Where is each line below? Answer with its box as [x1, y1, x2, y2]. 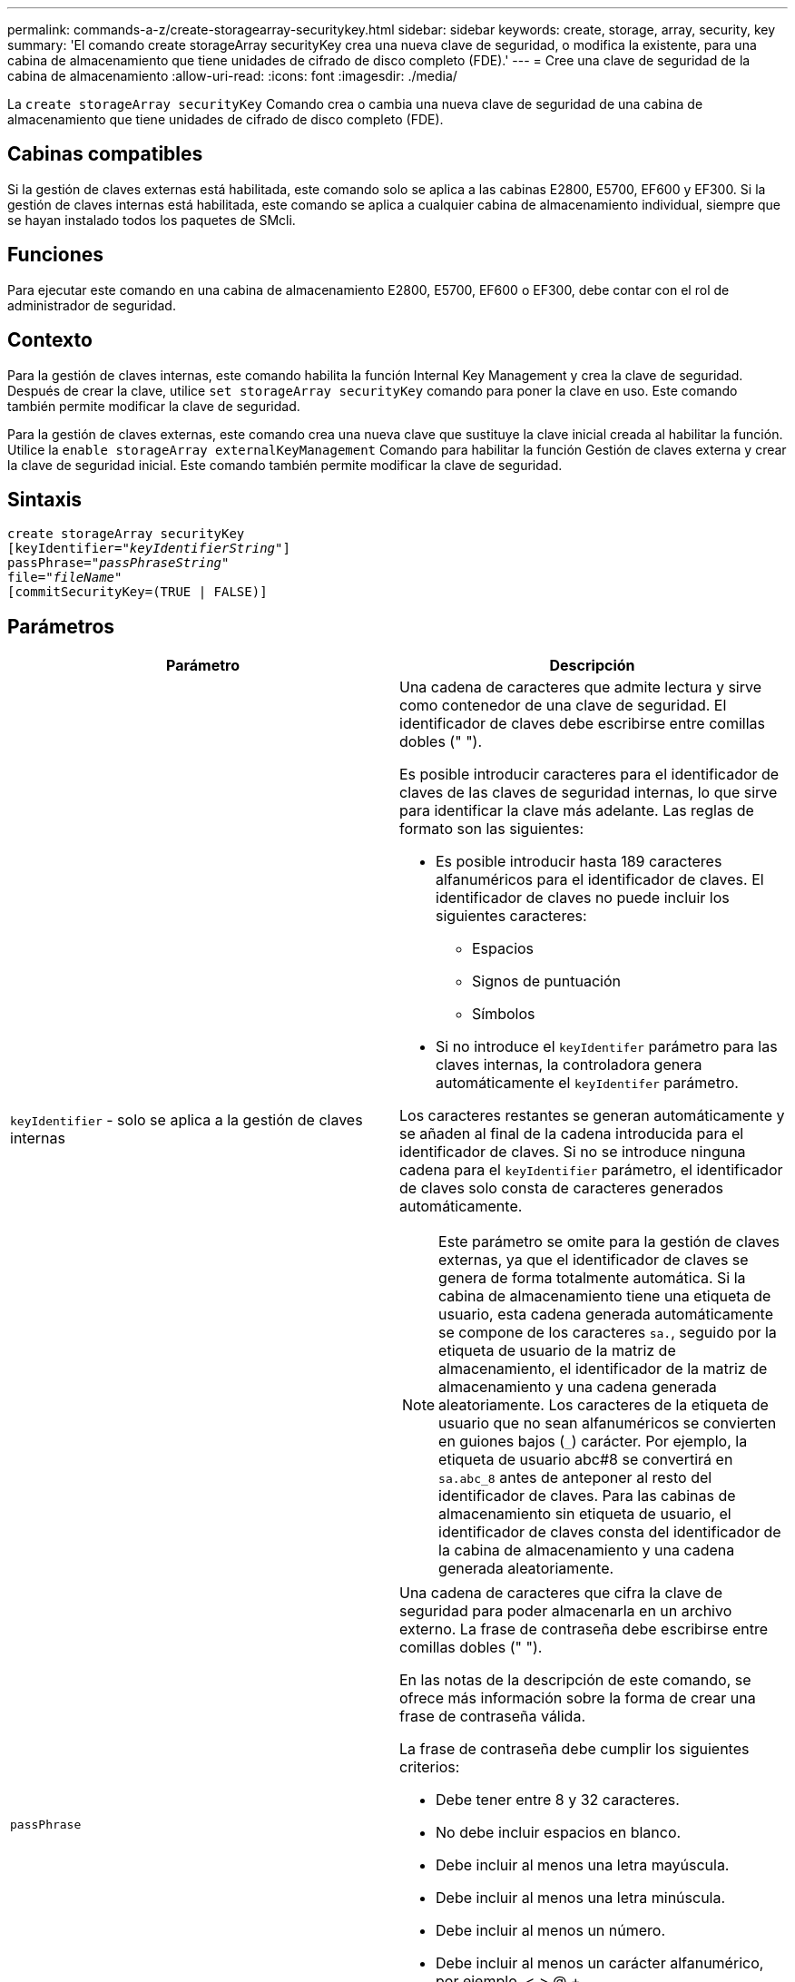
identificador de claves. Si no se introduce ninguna [399, 1143, 746, 1162]
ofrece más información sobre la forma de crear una [399, 1689, 756, 1708]
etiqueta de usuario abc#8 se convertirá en [438, 1450, 733, 1469]
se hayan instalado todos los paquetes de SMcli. [7, 211, 296, 228]
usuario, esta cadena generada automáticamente [438, 1305, 774, 1324]
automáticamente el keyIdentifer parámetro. [436, 1074, 739, 1093]
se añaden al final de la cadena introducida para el [399, 1124, 744, 1143]
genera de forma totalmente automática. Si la [438, 1269, 746, 1288]
